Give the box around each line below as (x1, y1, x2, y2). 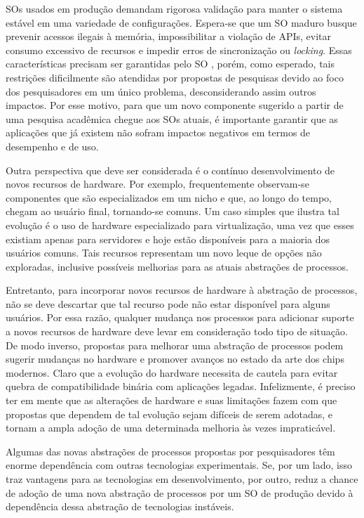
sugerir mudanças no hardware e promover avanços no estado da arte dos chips (6, 351, 344, 366)
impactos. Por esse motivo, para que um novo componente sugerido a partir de (6, 98, 344, 112)
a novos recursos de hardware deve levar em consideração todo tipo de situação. (6, 324, 348, 339)
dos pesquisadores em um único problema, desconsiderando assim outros (6, 84, 316, 98)
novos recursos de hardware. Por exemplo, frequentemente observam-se (6, 176, 309, 191)
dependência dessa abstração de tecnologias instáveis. (6, 499, 234, 514)
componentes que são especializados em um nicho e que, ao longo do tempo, (6, 190, 332, 205)
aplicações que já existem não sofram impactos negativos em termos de (6, 125, 311, 140)
